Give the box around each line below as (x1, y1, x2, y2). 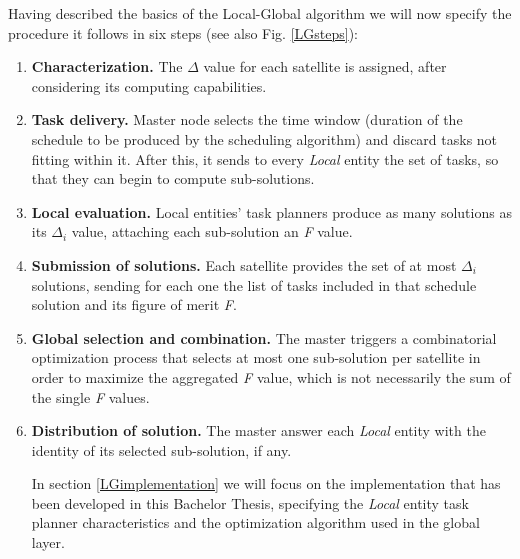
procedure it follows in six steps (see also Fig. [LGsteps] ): (8, 22, 359, 43)
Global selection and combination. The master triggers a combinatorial (31, 327, 497, 348)
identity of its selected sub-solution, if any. (31, 439, 292, 460)
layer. (31, 532, 65, 553)
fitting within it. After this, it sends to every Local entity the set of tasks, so (31, 148, 499, 169)
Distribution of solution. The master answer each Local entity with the (31, 420, 486, 441)
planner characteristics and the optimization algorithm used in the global (31, 512, 480, 533)
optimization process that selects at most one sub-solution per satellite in (31, 347, 481, 368)
